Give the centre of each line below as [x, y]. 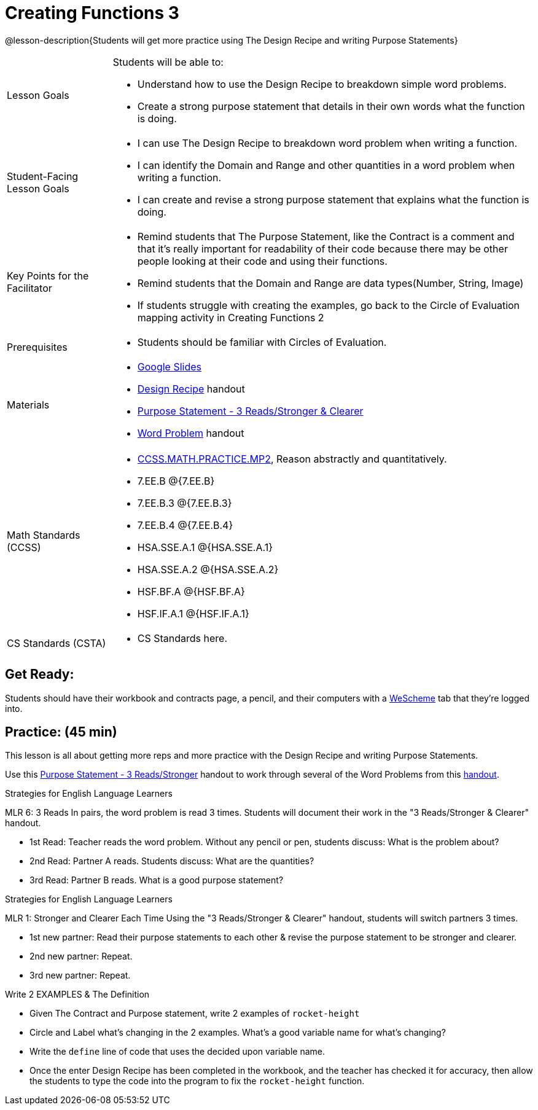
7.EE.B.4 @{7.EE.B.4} [185, 525]
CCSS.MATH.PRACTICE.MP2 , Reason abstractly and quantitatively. [292, 459]
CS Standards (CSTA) [57, 643]
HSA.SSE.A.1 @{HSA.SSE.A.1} [205, 547]
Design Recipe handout [191, 389]
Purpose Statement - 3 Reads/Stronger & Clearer [250, 411]
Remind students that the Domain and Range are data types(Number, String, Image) [330, 283]
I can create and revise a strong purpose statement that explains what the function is [333, 199]
